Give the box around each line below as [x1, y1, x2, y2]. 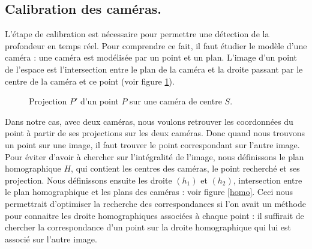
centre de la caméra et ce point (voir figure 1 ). [5, 74, 175, 87]
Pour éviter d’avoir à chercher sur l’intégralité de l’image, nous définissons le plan [5, 150, 304, 163]
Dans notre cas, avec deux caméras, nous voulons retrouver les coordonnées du [5, 115, 293, 127]
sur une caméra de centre [130, 95, 222, 107]
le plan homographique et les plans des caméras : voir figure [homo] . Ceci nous [5, 185, 293, 198]
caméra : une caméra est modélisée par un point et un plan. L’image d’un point [5, 51, 297, 64]
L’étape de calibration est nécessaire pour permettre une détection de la [5, 28, 269, 40]
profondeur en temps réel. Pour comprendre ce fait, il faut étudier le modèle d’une [5, 39, 307, 52]
